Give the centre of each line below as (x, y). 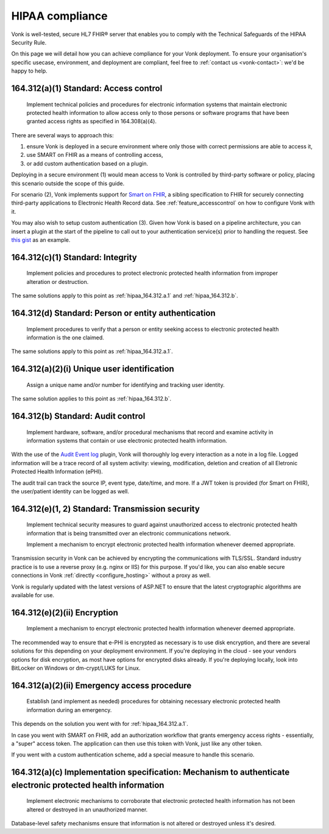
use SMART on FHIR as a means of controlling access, (95, 155)
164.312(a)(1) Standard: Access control (87, 88)
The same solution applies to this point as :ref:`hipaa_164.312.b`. (91, 399)
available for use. (33, 595)
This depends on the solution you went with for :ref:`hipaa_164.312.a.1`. (100, 724)
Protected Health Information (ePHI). (57, 472)
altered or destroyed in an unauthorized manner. (87, 810)
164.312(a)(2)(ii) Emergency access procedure (101, 685)
